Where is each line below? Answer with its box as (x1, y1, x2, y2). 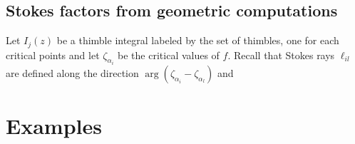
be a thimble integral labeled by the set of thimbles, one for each (56, 33, 339, 48)
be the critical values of (118, 47, 220, 62)
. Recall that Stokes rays (227, 47, 335, 62)
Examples (6, 111, 102, 140)
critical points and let (6, 47, 100, 62)
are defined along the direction (6, 66, 139, 81)
